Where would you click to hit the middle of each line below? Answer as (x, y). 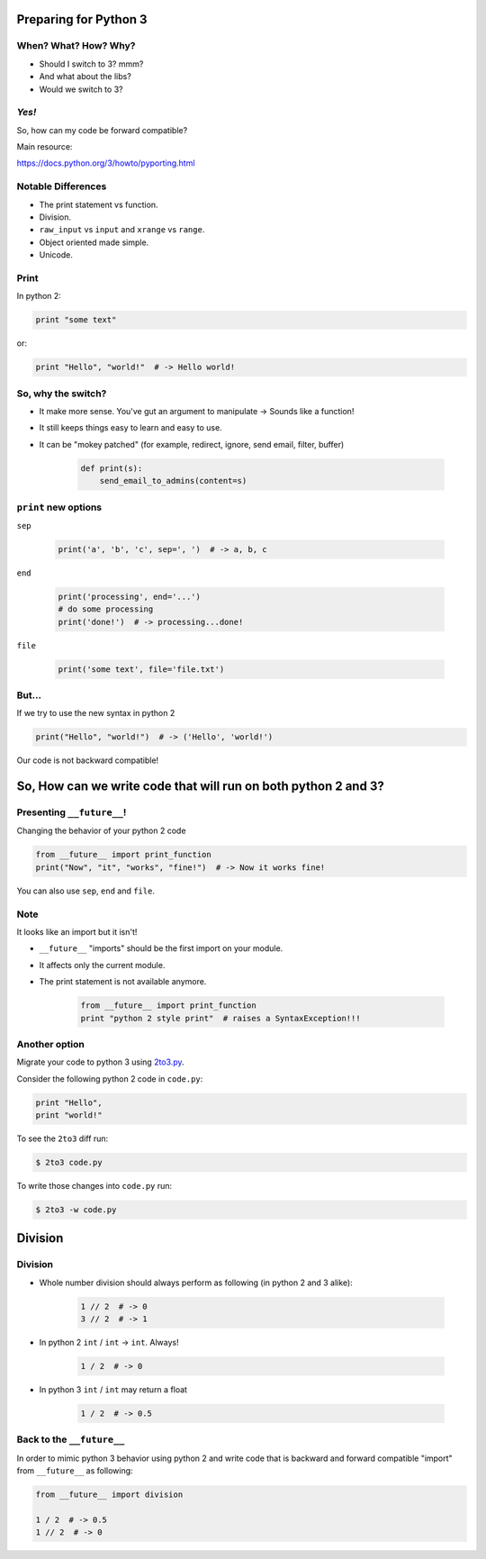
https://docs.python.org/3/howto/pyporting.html (106, 163)
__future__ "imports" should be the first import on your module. (161, 948)
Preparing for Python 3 (82, 19)
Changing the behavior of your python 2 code (101, 831)
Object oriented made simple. (94, 242)
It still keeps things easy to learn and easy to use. (130, 428)
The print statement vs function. (99, 204)
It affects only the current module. (102, 965)
